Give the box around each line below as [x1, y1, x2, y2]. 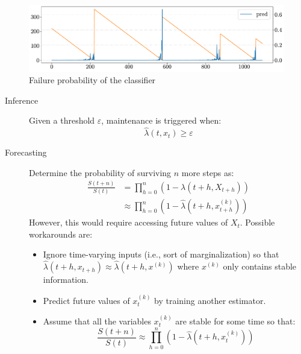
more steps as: [181, 166, 234, 179]
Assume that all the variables [43, 314, 151, 327]
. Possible [240, 216, 275, 229]
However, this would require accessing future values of [29, 216, 228, 229]
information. [43, 273, 88, 286]
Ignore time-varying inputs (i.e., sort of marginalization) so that [43, 248, 279, 261]
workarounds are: [29, 227, 93, 240]
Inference [5, 93, 39, 106]
